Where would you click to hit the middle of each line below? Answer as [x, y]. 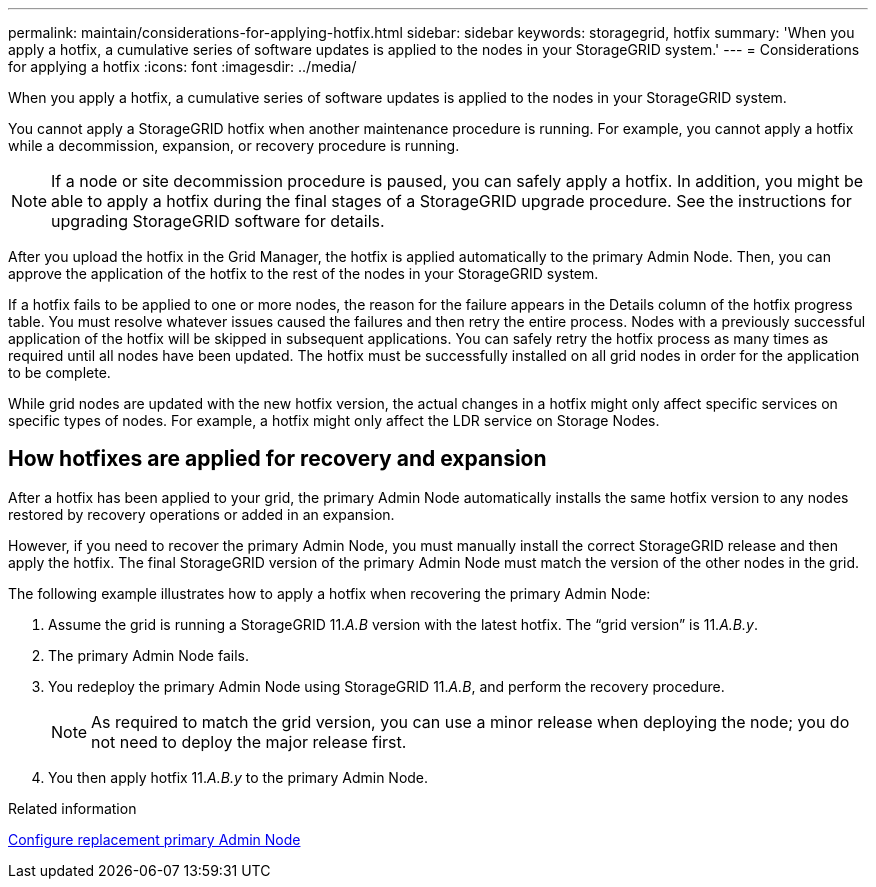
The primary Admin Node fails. [148, 655]
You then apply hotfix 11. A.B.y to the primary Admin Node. [238, 777]
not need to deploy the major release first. [249, 741]
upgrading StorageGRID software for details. [218, 221]
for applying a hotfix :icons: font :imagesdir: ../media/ [182, 66]
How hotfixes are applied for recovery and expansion [277, 459]
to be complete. [59, 372]
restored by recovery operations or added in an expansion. [201, 514]
